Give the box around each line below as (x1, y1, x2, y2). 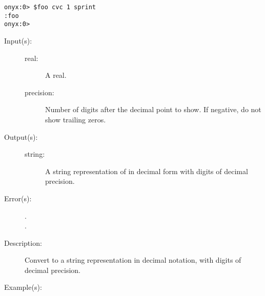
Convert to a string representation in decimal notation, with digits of (25, 255, 241, 265)
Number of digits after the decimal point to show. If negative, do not (45, 104, 261, 115)
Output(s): (4, 131, 38, 142)
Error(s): (4, 193, 32, 203)
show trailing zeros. (45, 114, 106, 124)
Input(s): (4, 35, 32, 46)
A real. (45, 70, 67, 80)
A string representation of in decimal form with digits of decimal (45, 165, 248, 176)
